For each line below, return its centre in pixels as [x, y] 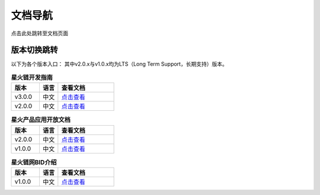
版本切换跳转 [34, 50]
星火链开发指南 [32, 78]
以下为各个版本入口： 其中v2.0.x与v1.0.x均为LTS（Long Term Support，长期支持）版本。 [119, 64]
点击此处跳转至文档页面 [39, 33]
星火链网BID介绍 [34, 162]
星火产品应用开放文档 [41, 120]
